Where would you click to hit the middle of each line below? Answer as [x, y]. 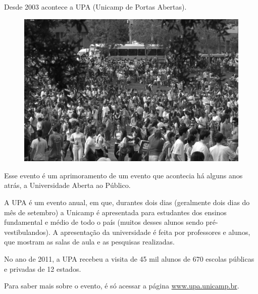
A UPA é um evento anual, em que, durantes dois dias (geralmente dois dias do [127, 202]
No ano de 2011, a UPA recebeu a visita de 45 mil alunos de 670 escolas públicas [129, 258]
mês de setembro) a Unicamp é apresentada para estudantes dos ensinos [115, 212]
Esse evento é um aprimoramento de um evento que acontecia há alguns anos [123, 175]
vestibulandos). [27, 232]
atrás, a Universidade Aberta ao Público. [67, 185]
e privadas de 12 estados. [43, 268]
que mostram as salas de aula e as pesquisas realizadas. [89, 242]
